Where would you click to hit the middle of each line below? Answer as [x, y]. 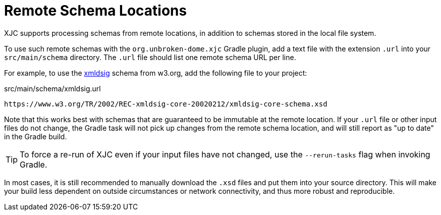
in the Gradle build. [36, 136]
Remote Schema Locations [96, 11]
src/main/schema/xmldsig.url [52, 88]
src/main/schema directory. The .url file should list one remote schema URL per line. [150, 57]
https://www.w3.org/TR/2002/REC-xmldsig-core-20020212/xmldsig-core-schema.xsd [166, 104]
